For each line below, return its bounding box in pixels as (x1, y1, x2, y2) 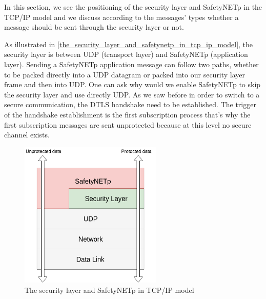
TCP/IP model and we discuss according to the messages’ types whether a (4, 11, 239, 22)
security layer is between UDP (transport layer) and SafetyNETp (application (4, 49, 248, 59)
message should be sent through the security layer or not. (4, 22, 184, 32)
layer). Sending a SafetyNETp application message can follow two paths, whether (4, 58, 259, 69)
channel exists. (4, 129, 50, 140)
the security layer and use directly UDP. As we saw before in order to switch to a (4, 89, 260, 99)
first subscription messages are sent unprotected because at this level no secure (4, 119, 252, 130)
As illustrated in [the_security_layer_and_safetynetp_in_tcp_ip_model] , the (4, 38, 253, 49)
